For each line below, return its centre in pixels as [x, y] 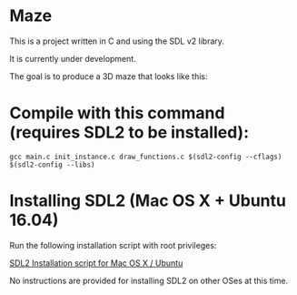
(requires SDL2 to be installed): [129, 132]
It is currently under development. [73, 58]
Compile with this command [117, 113]
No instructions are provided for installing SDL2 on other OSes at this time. [149, 280]
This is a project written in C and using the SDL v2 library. [117, 41]
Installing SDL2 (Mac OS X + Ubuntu [148, 201]
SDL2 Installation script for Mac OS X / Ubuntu [96, 263]
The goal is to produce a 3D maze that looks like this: [109, 76]
